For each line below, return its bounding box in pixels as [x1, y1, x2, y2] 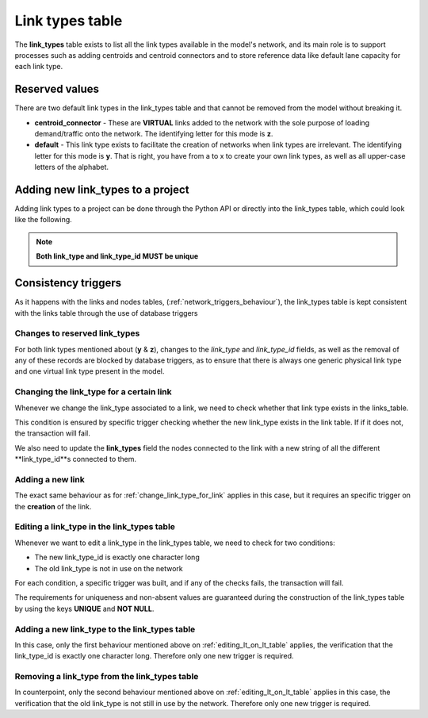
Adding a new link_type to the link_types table [14, 624, 196, 635]
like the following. [14, 215, 73, 225]
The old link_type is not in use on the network [34, 563, 184, 573]
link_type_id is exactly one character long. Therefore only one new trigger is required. [14, 651, 294, 661]
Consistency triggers [14, 276, 122, 290]
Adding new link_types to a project [14, 183, 189, 196]
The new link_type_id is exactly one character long [34, 552, 200, 562]
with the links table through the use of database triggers [14, 308, 198, 317]
